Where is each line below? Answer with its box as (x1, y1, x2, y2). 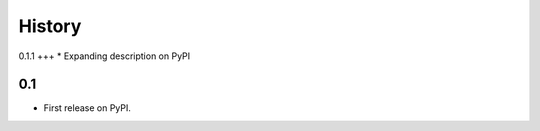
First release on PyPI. (43, 102, 132, 114)
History (18, 15, 82, 37)
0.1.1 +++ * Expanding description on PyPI (18, 50, 191, 62)
